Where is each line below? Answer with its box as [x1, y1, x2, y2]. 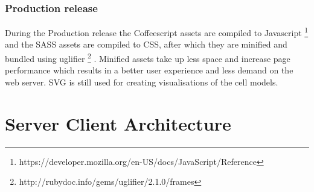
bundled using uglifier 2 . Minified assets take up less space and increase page [5, 51, 290, 64]
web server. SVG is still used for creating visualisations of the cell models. [5, 75, 278, 88]
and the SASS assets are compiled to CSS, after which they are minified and [5, 38, 287, 51]
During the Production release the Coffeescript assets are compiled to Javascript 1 [5, 25, 309, 39]
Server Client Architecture [5, 111, 231, 135]
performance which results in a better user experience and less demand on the [5, 64, 293, 76]
